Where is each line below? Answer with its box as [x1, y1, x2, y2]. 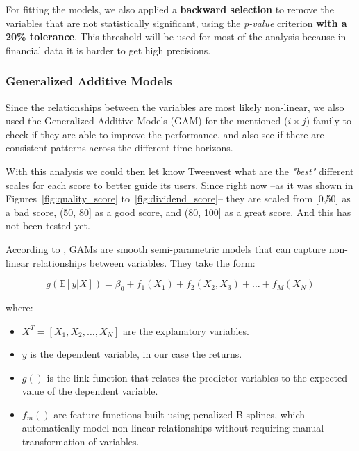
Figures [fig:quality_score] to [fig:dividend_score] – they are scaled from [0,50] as [6, 191, 351, 206]
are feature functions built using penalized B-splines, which [53, 407, 306, 421]
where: [6, 300, 33, 314]
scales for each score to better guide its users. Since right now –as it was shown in [6, 177, 353, 192]
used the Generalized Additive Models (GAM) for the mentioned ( [6, 113, 288, 128]
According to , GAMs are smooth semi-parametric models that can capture [6, 241, 326, 256]
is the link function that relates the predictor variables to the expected [47, 370, 348, 384]
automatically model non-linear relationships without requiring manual [22, 420, 324, 435]
